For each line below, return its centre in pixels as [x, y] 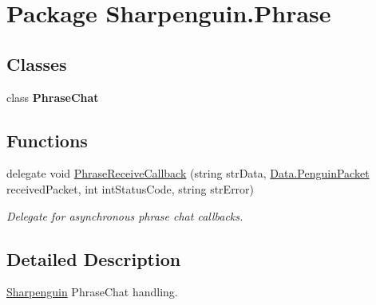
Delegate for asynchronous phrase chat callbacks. [125, 215]
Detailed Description [94, 258]
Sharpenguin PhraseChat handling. [92, 292]
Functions [47, 140]
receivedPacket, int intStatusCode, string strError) [131, 188]
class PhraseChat [53, 97]
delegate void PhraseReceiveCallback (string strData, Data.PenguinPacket [188, 173]
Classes [37, 63]
